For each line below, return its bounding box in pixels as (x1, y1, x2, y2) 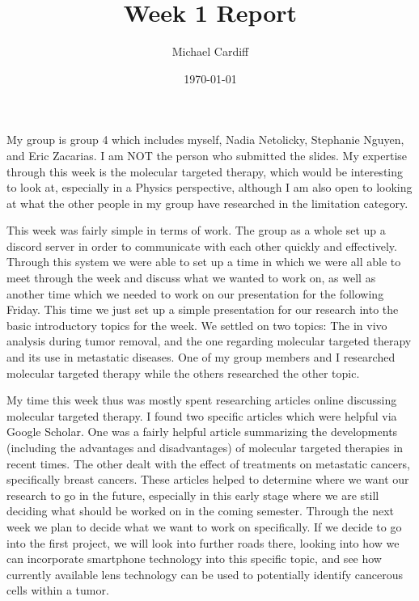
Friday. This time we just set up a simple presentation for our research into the (6, 301, 399, 318)
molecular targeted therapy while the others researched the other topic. (6, 364, 360, 381)
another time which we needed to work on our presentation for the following (6, 285, 384, 302)
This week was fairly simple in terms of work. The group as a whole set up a (6, 222, 386, 239)
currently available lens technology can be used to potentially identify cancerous (6, 565, 403, 582)
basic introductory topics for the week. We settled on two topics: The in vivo (6, 316, 387, 333)
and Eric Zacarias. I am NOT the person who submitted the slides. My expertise (6, 146, 408, 163)
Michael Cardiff (171, 43, 249, 60)
